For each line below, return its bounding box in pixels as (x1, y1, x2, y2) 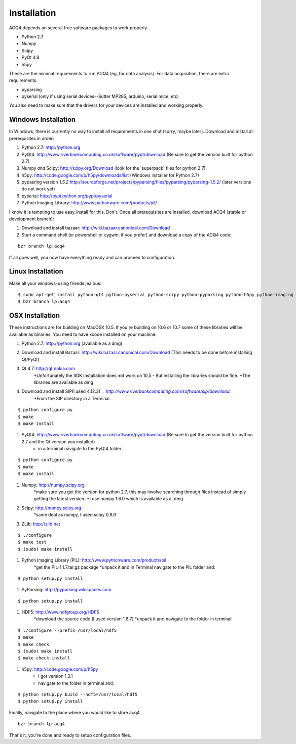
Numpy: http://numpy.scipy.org (21, 482, 85, 488)
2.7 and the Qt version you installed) (21, 438, 95, 445)
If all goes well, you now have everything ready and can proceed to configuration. (9, 254, 175, 260)
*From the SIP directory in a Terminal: (34, 395, 111, 401)
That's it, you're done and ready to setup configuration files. (9, 732, 132, 738)
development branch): (9, 216, 54, 222)
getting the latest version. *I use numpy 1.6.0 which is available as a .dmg (34, 496, 184, 502)
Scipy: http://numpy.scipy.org (21, 505, 81, 511)
